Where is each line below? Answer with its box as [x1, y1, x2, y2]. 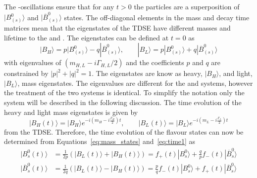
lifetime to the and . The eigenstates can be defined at [4, 32, 169, 42]
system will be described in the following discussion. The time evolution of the [4, 97, 242, 107]
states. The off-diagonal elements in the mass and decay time [64, 12, 250, 22]
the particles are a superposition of [134, 1, 240, 11]
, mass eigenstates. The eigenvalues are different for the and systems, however [17, 77, 253, 88]
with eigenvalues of [4, 57, 61, 68]
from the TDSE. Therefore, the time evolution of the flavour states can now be [4, 126, 244, 137]
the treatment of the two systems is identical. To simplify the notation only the [4, 87, 245, 98]
